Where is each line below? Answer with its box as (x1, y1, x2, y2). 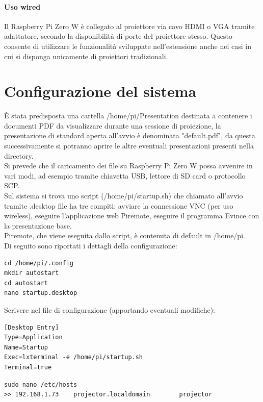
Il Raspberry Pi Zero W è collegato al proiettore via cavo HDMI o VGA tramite (4, 20, 255, 31)
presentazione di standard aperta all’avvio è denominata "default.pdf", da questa (4, 130, 255, 141)
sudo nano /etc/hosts (4, 381, 77, 388)
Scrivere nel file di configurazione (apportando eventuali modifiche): (4, 304, 215, 315)
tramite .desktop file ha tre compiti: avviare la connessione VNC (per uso (4, 200, 233, 211)
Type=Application (4, 334, 63, 341)
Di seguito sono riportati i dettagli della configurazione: (4, 240, 177, 251)
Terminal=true (4, 363, 52, 371)
